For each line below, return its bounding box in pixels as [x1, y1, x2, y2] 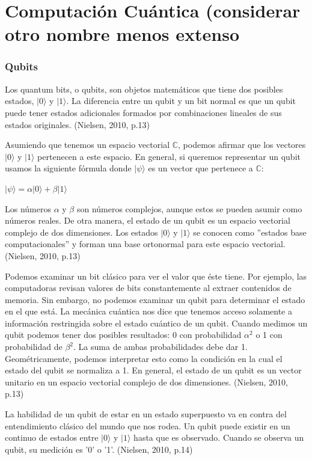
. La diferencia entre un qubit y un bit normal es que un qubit [66, 94, 296, 107]
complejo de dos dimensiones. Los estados [5, 225, 158, 238]
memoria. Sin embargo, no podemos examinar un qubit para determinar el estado [5, 293, 305, 305]
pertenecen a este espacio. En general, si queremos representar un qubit [37, 150, 301, 162]
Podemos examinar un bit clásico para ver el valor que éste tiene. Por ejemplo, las [5, 269, 307, 282]
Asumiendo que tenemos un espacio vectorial [5, 138, 170, 151]
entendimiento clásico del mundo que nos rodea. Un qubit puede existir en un [5, 419, 290, 432]
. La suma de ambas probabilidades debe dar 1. [73, 340, 248, 353]
